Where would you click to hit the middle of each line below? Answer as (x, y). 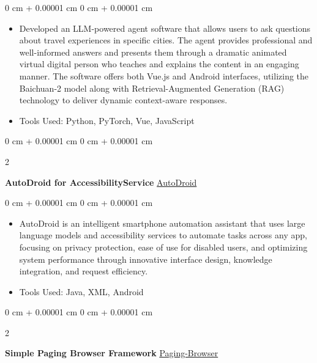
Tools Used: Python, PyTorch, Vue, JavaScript (107, 120)
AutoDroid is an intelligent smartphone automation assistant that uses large (162, 223)
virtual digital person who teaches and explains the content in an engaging (159, 64)
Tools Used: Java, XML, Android (81, 291)
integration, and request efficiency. (84, 271)
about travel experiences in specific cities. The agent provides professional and (166, 40)
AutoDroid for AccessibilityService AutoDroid (101, 182)
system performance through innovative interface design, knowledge (146, 259)
